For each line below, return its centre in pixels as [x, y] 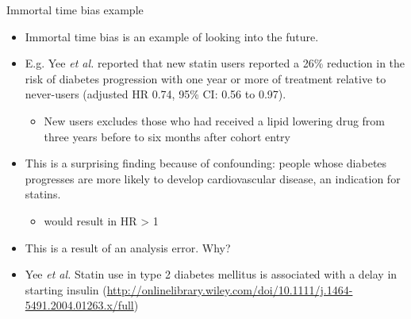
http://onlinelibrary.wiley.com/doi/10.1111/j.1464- [230, 289]
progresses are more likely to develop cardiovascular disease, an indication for [213, 178]
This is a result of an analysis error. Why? [128, 247]
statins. [43, 194]
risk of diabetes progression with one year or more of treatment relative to [205, 78]
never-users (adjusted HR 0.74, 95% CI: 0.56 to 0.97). [156, 94]
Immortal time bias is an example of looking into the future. [172, 36]
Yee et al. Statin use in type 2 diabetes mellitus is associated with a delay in [211, 274]
